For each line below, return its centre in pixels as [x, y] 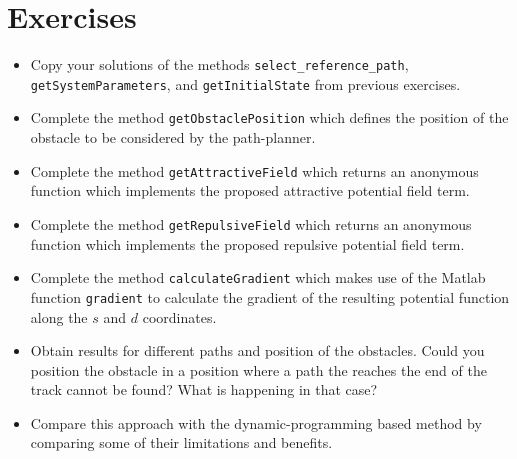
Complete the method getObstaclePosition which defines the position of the [269, 117]
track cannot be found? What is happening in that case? [204, 389]
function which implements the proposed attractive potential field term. [250, 190]
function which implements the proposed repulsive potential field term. [247, 243]
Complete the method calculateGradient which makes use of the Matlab [258, 277]
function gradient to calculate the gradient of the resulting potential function [270, 296]
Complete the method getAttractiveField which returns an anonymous [254, 170]
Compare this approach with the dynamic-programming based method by [256, 422]
